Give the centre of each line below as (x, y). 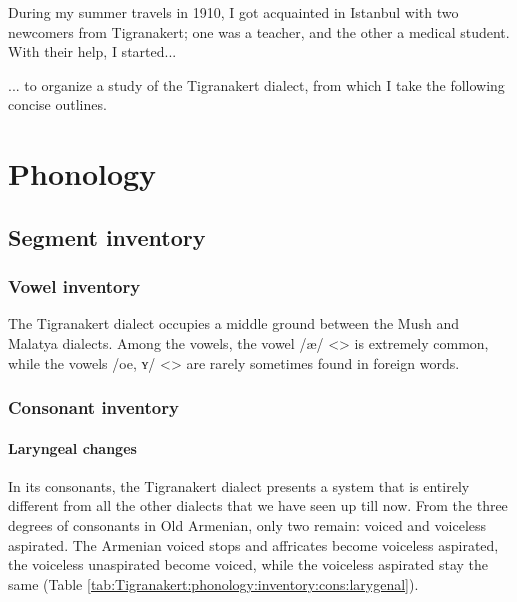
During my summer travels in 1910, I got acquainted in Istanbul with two (233, 12)
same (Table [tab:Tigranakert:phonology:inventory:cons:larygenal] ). (213, 583)
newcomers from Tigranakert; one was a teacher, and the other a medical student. (259, 31)
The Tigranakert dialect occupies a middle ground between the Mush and (233, 323)
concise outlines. (57, 104)
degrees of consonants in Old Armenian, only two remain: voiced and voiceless (247, 524)
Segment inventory (107, 236)
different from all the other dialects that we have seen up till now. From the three (258, 505)
